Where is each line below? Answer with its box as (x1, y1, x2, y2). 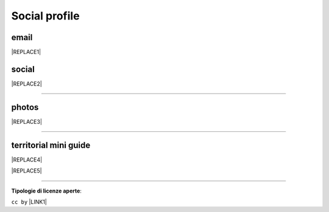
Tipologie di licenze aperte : (11, 187, 82, 194)
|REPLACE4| (11, 156, 43, 163)
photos (11, 102, 39, 112)
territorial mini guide (11, 140, 91, 150)
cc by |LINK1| (11, 198, 47, 205)
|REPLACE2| (11, 80, 42, 87)
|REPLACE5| (11, 167, 42, 174)
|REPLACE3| (11, 118, 43, 125)
